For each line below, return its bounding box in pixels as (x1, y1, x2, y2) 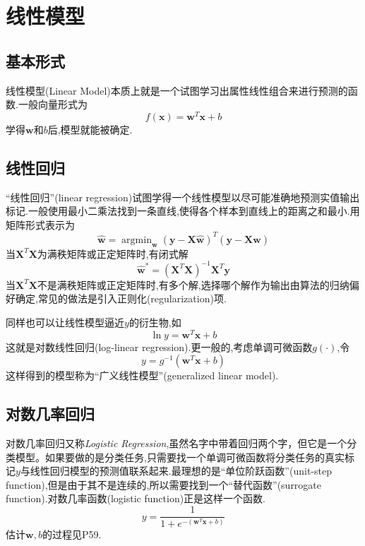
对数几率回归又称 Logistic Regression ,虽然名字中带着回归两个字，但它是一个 (6, 436, 347, 451)
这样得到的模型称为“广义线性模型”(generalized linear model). (6, 368, 279, 383)
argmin (121, 235, 152, 245)
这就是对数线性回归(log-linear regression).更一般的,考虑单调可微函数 (6, 339, 313, 354)
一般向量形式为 (18, 97, 88, 112)
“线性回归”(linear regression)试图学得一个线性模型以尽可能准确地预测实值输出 (6, 189, 360, 204)
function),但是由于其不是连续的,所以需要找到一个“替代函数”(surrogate (6, 477, 322, 492)
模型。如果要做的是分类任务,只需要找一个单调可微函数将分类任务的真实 (15, 449, 345, 464)
